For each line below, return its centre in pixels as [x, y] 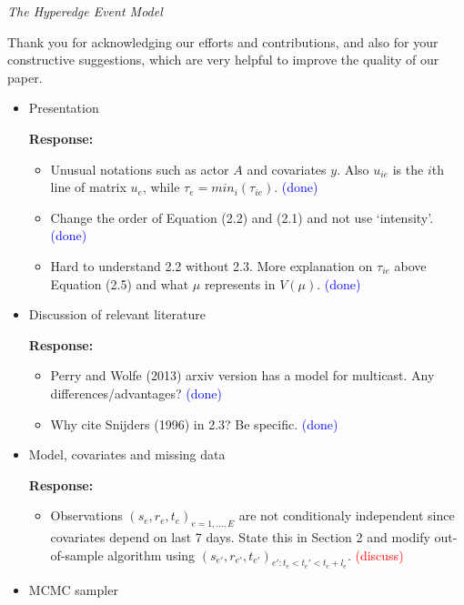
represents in [240, 283]
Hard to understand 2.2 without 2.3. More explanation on [212, 265]
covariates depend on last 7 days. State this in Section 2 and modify [240, 537]
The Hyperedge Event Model [85, 11]
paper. [25, 77]
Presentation [64, 108]
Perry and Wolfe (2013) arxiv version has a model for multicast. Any [242, 375]
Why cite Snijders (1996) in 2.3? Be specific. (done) [194, 423]
